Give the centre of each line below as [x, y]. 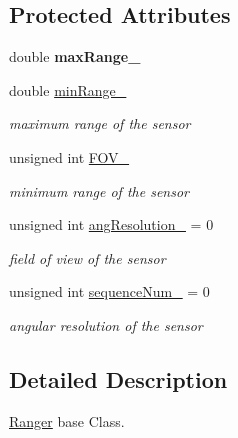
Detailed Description [118, 378]
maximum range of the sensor [100, 123]
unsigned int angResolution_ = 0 [111, 224]
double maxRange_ [75, 56]
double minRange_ [68, 89]
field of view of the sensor [87, 257]
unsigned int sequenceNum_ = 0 [109, 291]
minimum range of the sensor [99, 190]
